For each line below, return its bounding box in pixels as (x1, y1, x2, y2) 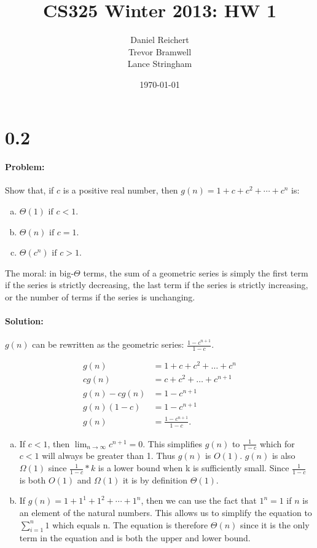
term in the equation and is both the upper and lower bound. (19, 531, 251, 544)
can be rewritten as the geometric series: (32, 338, 184, 351)
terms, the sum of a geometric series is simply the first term (83, 266, 308, 279)
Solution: (5, 315, 44, 327)
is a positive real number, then (63, 184, 178, 197)
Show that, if (5, 184, 54, 197)
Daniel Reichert (130, 33, 189, 46)
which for (259, 437, 295, 450)
